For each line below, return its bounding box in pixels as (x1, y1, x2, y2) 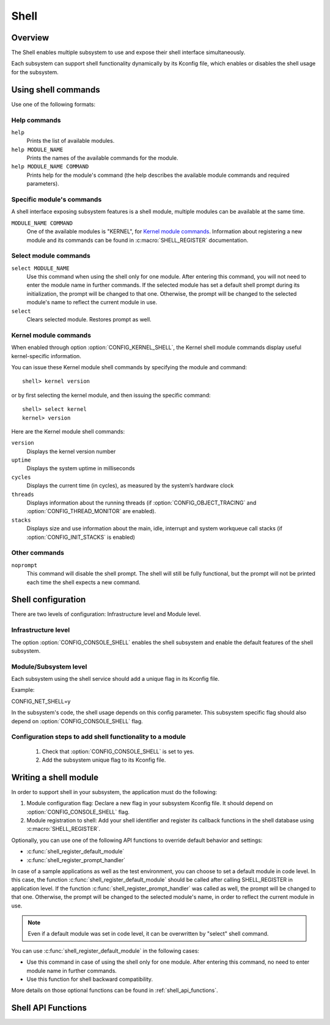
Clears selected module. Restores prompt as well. (26, 316, 152, 323)
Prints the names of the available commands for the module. (26, 154, 178, 162)
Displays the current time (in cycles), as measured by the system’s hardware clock (26, 482, 234, 489)
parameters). (26, 180, 59, 187)
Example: (11, 686, 35, 694)
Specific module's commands (11, 195, 102, 203)
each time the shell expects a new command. (26, 579, 141, 586)
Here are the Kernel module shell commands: (11, 427, 125, 435)
